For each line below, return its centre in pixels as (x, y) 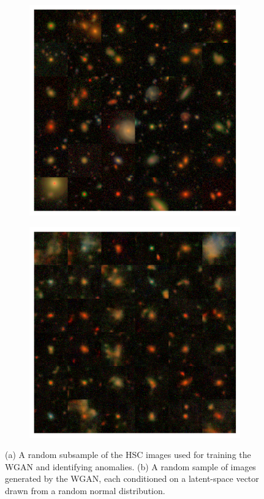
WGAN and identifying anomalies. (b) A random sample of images (130, 466)
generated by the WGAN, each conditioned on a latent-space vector (132, 478)
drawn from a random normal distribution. (85, 490)
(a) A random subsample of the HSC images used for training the (128, 455)
